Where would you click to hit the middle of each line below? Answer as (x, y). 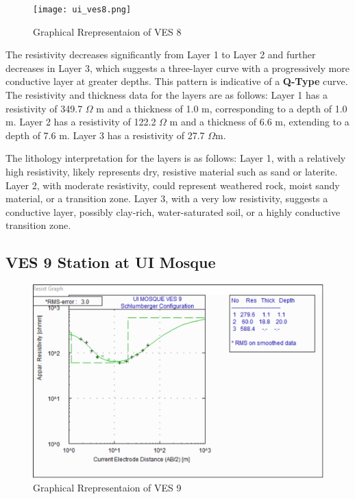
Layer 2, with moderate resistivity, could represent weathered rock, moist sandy (173, 185)
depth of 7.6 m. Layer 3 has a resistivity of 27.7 (105, 135)
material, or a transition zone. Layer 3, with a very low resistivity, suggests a (167, 198)
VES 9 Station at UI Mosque (111, 262)
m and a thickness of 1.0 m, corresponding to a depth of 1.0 (222, 108)
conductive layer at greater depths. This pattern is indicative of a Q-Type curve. (177, 81)
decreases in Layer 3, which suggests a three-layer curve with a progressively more (177, 68)
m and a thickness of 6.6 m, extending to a (259, 122)
